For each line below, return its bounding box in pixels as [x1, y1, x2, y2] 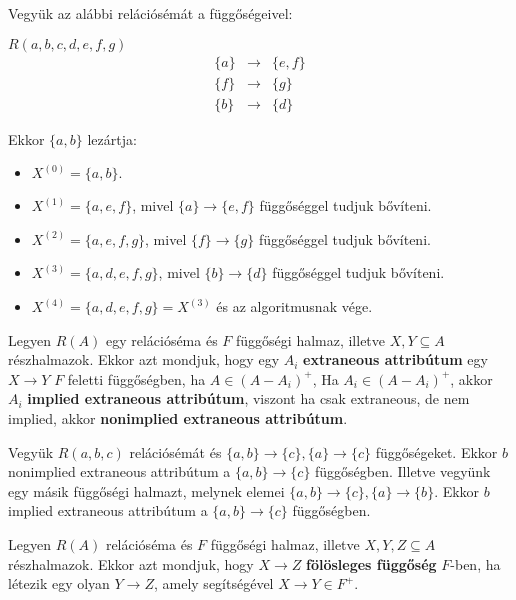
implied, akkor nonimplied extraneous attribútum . [8, 408, 348, 429]
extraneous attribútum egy [303, 349, 488, 370]
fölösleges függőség [305, 553, 437, 574]
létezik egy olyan [8, 573, 110, 594]
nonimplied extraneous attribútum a [8, 461, 231, 482]
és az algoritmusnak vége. [216, 296, 373, 317]
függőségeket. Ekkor [375, 441, 498, 462]
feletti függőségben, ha [67, 368, 206, 389]
